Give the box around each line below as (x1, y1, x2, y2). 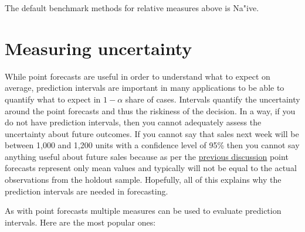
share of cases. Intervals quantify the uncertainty (125, 93, 300, 105)
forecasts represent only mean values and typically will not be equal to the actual (5, 162, 297, 174)
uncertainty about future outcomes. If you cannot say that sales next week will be (5, 127, 299, 139)
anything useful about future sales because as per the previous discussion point (5, 150, 289, 162)
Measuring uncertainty (5, 36, 192, 60)
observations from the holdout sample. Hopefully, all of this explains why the (5, 173, 282, 186)
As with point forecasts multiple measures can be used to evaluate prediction (5, 204, 282, 217)
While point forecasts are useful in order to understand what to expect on (5, 70, 270, 82)
